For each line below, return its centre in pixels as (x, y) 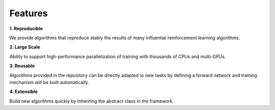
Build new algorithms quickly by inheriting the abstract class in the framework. (92, 101)
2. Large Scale (25, 47)
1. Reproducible (26, 29)
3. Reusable (22, 66)
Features (29, 13)
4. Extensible (24, 92)
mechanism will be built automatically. (49, 82)
